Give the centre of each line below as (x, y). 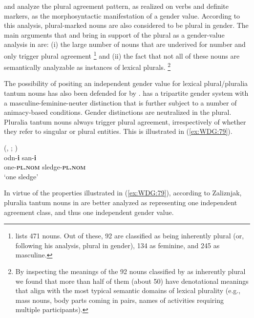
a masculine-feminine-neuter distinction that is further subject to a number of (120, 102)
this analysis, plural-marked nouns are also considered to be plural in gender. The (126, 25)
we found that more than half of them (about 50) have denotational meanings (132, 281)
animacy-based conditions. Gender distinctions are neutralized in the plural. (118, 112)
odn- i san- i (20, 157)
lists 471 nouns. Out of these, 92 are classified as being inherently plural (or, (130, 236)
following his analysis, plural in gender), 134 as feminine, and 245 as (117, 245)
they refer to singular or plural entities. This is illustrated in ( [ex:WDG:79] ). (118, 131)
